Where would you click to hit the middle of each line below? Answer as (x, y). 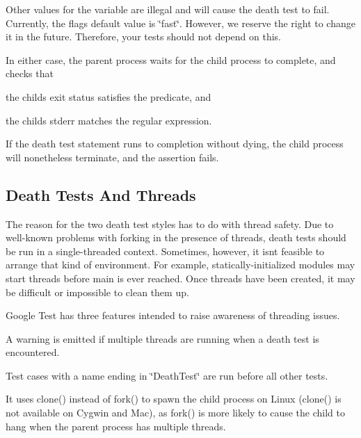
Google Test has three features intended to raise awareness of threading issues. (173, 315)
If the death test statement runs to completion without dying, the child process (175, 144)
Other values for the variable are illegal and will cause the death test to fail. (168, 9)
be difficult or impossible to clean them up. (97, 292)
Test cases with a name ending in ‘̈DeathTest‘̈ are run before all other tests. (167, 375)
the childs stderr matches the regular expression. (109, 120)
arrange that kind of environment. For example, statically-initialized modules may (180, 265)
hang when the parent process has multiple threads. (116, 426)
